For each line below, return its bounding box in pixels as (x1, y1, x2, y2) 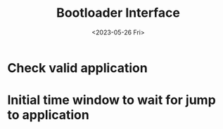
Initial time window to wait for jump (7, 93, 216, 108)
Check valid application (7, 60, 148, 76)
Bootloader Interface (56, 5, 181, 21)
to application (7, 107, 89, 123)
